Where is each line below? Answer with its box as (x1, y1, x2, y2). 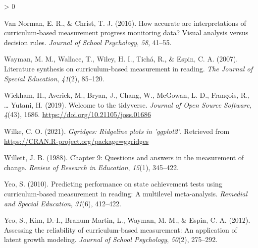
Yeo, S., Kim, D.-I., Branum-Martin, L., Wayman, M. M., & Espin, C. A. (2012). (4, 215, 251, 225)
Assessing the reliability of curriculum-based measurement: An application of (4, 224, 237, 235)
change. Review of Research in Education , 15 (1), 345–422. (4, 162, 179, 172)
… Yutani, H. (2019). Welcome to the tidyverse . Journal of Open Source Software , (4, 99, 252, 110)
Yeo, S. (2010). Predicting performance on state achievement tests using (4, 179, 222, 189)
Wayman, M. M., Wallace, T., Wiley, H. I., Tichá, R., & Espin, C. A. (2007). (4, 54, 238, 64)
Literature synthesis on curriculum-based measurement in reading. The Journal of (4, 63, 253, 73)
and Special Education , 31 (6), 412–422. (4, 198, 121, 208)
